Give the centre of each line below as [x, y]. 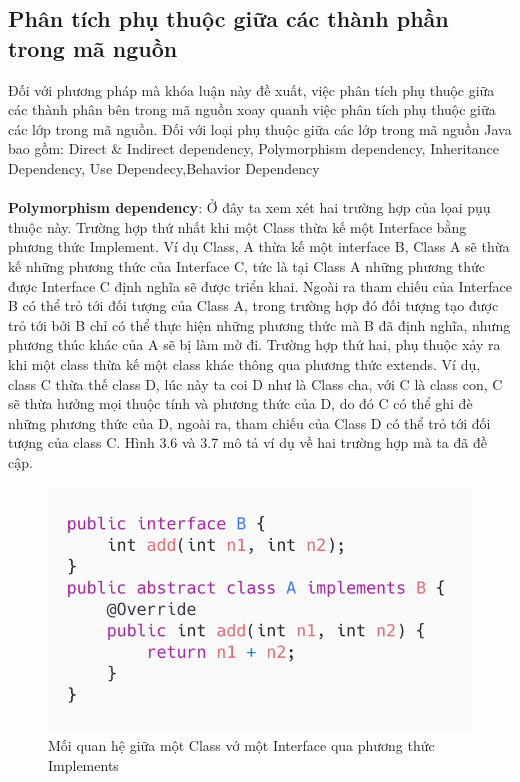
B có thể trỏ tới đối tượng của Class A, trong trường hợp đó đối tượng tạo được [253, 305]
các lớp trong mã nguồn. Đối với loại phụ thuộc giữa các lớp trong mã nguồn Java [260, 128]
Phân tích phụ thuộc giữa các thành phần [228, 18]
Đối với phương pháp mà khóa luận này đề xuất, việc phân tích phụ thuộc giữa [251, 89]
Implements [83, 764]
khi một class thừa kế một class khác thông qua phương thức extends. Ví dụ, [244, 363]
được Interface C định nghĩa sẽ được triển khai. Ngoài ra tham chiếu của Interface [260, 285]
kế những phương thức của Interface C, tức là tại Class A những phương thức [247, 265]
